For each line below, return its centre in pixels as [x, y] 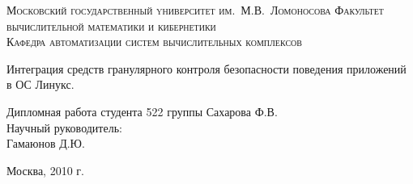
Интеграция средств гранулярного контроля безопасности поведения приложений [206, 68]
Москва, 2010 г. [45, 170]
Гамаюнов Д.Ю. [46, 143]
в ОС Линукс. [40, 84]
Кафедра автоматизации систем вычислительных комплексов [154, 42]
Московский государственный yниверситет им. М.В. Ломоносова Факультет [195, 10]
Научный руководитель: [64, 127]
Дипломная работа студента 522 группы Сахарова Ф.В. [142, 111]
